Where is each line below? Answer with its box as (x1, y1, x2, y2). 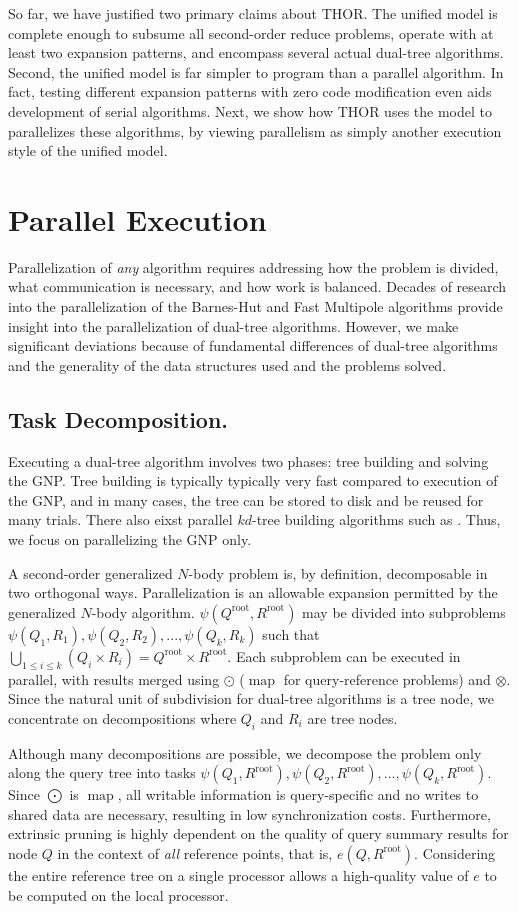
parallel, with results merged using (8, 668, 220, 689)
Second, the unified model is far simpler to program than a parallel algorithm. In (8, 61, 504, 82)
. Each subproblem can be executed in (227, 645, 461, 666)
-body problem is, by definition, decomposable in (188, 562, 488, 583)
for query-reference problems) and (283, 668, 491, 689)
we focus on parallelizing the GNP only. (8, 529, 252, 550)
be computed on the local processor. (8, 884, 229, 905)
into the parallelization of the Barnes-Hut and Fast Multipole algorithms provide (8, 296, 503, 317)
